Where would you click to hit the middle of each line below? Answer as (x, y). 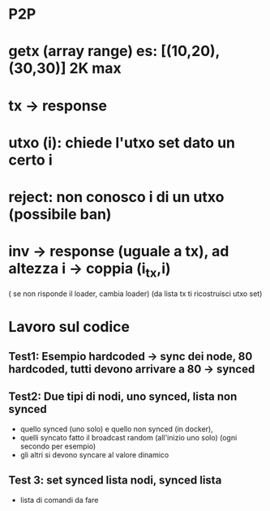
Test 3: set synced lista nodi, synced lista (115, 481)
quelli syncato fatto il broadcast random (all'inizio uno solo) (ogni (129, 437)
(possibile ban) (60, 214)
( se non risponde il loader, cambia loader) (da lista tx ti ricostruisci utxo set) (135, 294)
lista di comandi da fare (59, 500)
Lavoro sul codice (69, 326)
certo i (30, 160)
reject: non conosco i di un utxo (116, 197)
